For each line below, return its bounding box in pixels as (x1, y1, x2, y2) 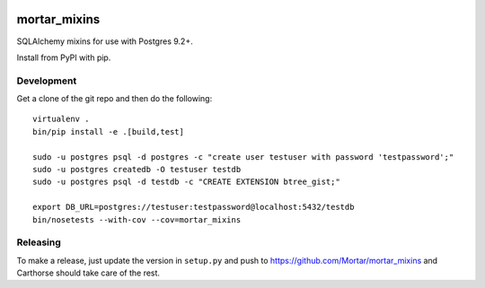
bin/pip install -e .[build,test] (32, 127, 184, 136)
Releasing (16, 236, 62, 249)
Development (16, 74, 77, 87)
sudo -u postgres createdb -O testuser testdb (32, 164, 242, 174)
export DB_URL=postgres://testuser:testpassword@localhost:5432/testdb (32, 202, 355, 213)
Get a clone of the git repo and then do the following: (16, 93, 213, 104)
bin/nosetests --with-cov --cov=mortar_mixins (32, 214, 242, 224)
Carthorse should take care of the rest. (16, 267, 161, 278)
